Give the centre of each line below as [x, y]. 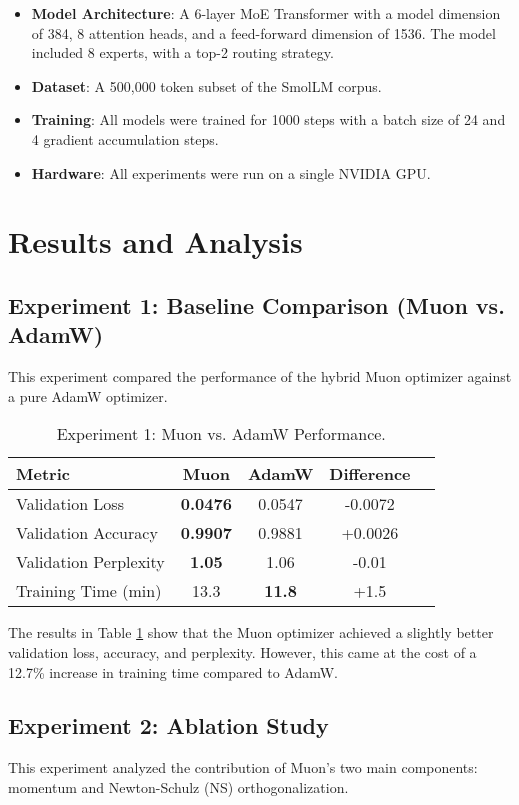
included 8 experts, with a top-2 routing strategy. [182, 52]
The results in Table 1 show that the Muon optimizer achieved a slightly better [251, 632]
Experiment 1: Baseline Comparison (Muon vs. [256, 304]
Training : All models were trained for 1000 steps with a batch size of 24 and [268, 119]
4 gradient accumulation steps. [125, 138]
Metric [43, 474]
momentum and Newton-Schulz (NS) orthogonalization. [178, 786]
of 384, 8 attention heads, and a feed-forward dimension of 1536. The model [263, 32]
